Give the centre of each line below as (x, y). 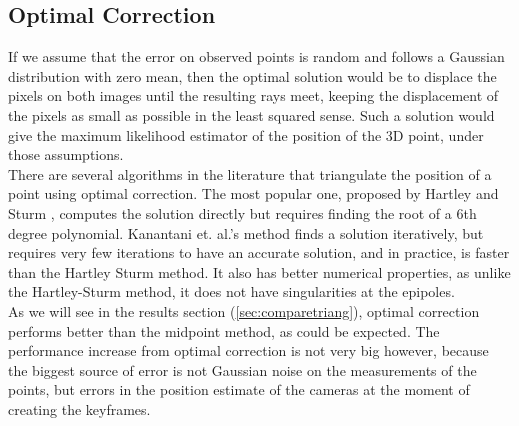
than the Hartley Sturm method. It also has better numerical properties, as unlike (259, 271)
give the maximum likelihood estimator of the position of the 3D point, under (246, 134)
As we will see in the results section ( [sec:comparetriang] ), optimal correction (244, 310)
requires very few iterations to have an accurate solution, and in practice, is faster (259, 252)
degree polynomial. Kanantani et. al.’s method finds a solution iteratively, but (246, 232)
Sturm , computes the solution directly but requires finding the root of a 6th (242, 212)
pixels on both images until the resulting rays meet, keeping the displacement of (253, 95)
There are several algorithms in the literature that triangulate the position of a (250, 173)
